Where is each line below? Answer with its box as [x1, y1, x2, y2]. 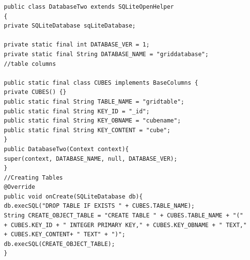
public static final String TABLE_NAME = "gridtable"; [4, 98, 185, 105]
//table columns [4, 60, 56, 67]
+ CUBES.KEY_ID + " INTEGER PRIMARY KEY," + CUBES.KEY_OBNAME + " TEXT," [4, 221, 247, 229]
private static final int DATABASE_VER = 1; [4, 41, 150, 48]
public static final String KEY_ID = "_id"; [4, 107, 150, 115]
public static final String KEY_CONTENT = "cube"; [4, 126, 171, 134]
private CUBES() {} [4, 89, 66, 96]
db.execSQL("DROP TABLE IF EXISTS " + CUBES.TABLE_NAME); [4, 202, 195, 210]
